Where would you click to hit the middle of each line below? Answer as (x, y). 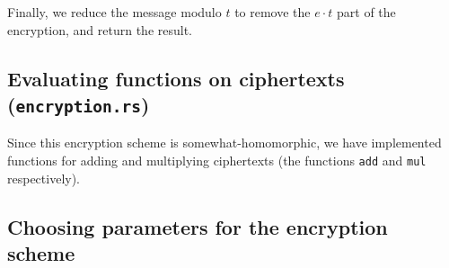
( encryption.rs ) (79, 104)
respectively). (44, 178)
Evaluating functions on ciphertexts (176, 78)
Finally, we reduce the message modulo (114, 12)
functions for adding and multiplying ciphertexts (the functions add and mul (217, 160)
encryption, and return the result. (100, 29)
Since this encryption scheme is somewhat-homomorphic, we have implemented (224, 143)
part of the (366, 12)
